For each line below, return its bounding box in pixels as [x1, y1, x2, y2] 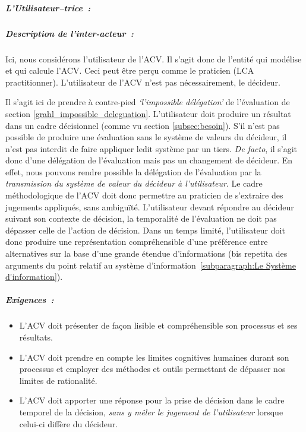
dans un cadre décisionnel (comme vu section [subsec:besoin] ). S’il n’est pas [5, 119, 280, 131]
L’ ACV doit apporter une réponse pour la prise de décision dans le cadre [19, 394, 285, 406]
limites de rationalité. [19, 374, 97, 386]
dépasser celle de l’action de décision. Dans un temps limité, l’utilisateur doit [5, 223, 285, 236]
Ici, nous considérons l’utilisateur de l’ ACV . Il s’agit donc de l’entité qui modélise [5, 52, 302, 65]
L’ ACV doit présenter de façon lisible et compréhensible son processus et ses [19, 319, 298, 332]
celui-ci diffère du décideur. [19, 417, 118, 430]
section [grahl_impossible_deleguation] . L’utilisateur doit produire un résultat [5, 107, 291, 119]
